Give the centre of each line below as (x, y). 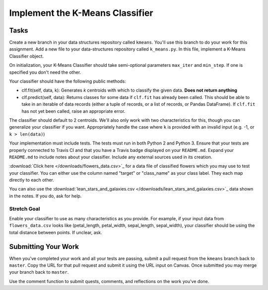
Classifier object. (27, 56)
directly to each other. (32, 180)
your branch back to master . (39, 272)
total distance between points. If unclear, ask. (56, 232)
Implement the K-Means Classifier (81, 13)
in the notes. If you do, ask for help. (45, 196)
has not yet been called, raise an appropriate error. (73, 111)
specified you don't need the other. (45, 72)
